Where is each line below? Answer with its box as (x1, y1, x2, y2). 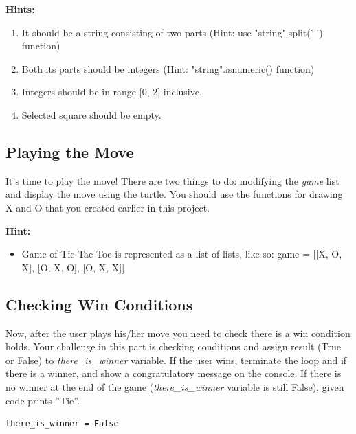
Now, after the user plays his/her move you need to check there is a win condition (5, 325, 351, 340)
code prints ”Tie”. (5, 393, 80, 407)
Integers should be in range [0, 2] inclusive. (21, 84, 202, 99)
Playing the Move (5, 141, 134, 162)
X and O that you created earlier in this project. (5, 200, 210, 214)
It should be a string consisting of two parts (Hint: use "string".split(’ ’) (21, 25, 323, 39)
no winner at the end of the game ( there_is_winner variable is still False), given (5, 379, 344, 393)
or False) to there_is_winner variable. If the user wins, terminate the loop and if (5, 352, 347, 367)
